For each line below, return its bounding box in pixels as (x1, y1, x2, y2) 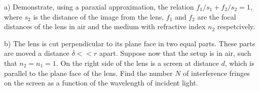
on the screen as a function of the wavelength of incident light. (4, 77, 198, 88)
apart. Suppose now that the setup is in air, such (99, 48, 251, 58)
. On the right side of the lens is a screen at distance (56, 57, 219, 68)
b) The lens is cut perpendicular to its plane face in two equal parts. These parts (4, 38, 255, 48)
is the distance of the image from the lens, (33, 11, 164, 22)
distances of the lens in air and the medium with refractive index (4, 21, 206, 32)
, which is (225, 57, 254, 68)
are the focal (197, 11, 236, 22)
